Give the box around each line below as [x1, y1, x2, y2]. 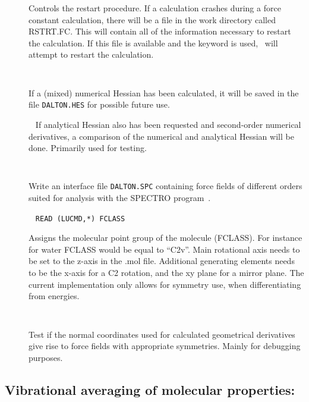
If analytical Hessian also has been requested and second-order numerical [35, 118, 301, 130]
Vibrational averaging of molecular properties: [5, 380, 295, 398]
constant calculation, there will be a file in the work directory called [29, 13, 276, 26]
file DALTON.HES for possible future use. [29, 98, 170, 111]
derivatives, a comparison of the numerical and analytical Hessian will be [29, 130, 294, 142]
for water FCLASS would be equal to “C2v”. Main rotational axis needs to [29, 243, 300, 255]
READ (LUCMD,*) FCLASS [35, 214, 125, 223]
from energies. [29, 290, 80, 302]
